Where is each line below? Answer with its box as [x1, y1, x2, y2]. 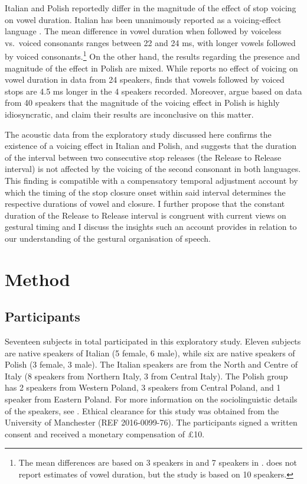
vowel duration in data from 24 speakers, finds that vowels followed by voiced [5, 73, 285, 86]
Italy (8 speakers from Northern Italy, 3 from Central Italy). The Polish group [5, 369, 288, 382]
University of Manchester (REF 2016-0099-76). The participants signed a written [5, 416, 298, 428]
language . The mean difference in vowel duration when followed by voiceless [5, 25, 282, 37]
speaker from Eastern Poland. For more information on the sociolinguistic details [5, 393, 298, 405]
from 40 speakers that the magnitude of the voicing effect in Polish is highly [5, 96, 280, 109]
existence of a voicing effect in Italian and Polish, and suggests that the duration [5, 139, 297, 152]
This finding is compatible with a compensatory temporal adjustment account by [5, 174, 298, 186]
